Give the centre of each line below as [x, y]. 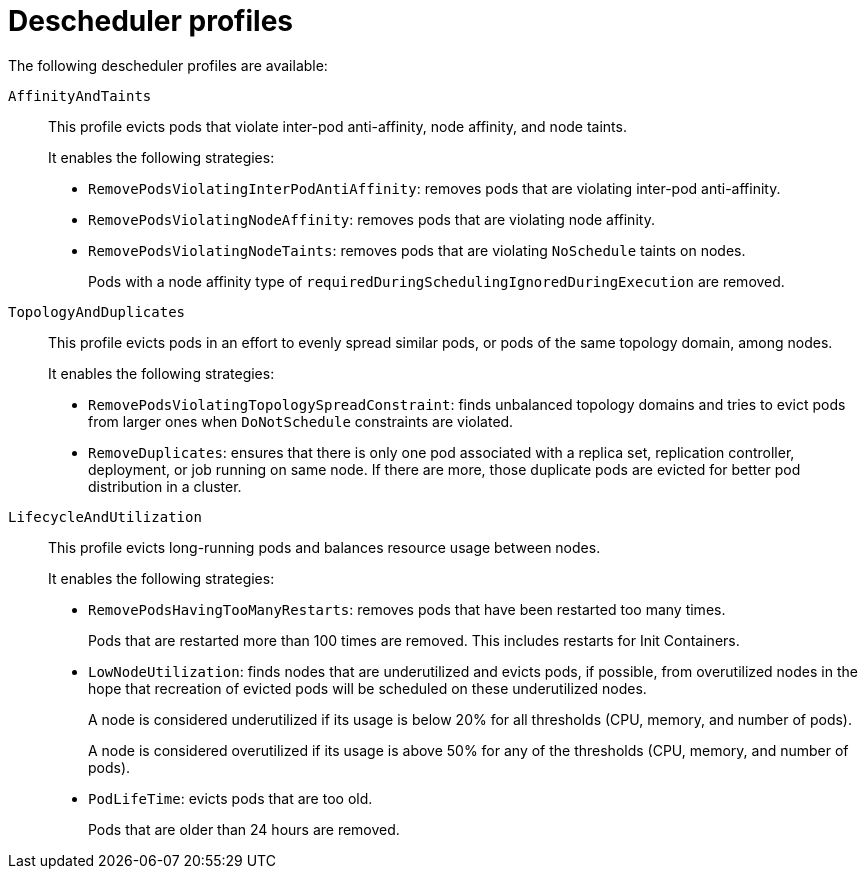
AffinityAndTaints [80, 95]
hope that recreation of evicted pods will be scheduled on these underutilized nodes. [367, 688]
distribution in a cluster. [165, 486]
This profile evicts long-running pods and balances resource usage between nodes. [324, 547]
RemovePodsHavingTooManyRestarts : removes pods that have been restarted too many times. [407, 609]
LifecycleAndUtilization [105, 516]
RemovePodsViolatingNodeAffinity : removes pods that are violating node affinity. [371, 219]
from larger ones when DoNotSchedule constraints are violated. [301, 421]
